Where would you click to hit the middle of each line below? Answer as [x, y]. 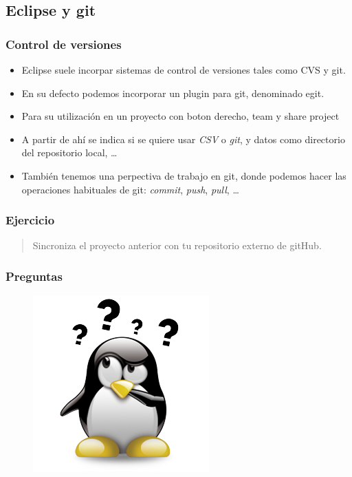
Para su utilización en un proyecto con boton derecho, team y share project [180, 116]
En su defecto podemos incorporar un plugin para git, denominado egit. [173, 93]
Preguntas [34, 276]
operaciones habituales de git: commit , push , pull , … [130, 189]
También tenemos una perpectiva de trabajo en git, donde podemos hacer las [184, 175]
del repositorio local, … [69, 152]
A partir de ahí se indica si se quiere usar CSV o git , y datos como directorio [183, 139]
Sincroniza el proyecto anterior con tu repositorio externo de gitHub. [177, 245]
